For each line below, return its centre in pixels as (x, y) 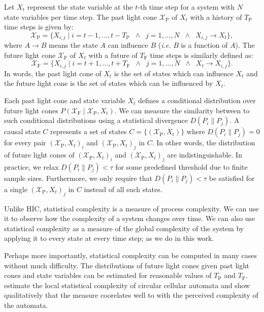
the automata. (26, 305)
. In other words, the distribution (204, 143)
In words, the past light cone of (53, 73)
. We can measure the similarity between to (182, 110)
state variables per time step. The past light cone (80, 17)
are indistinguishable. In (205, 155)
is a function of (204, 45)
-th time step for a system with (186, 7)
